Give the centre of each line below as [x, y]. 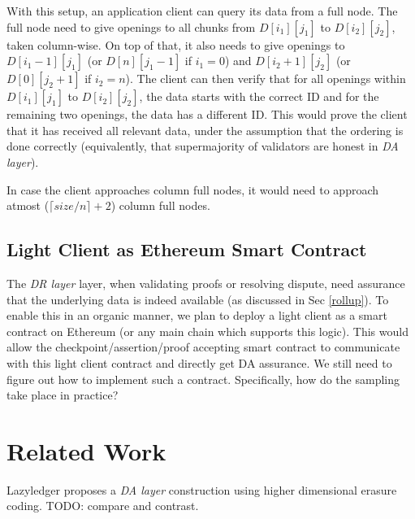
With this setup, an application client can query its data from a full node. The [202, 11]
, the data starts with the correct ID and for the [259, 96]
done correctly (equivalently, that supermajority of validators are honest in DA [203, 146]
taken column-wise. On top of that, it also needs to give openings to [176, 44]
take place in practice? [63, 395]
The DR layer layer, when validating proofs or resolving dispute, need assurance [206, 283]
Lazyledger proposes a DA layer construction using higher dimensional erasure [202, 489]
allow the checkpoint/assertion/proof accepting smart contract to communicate [203, 347]
